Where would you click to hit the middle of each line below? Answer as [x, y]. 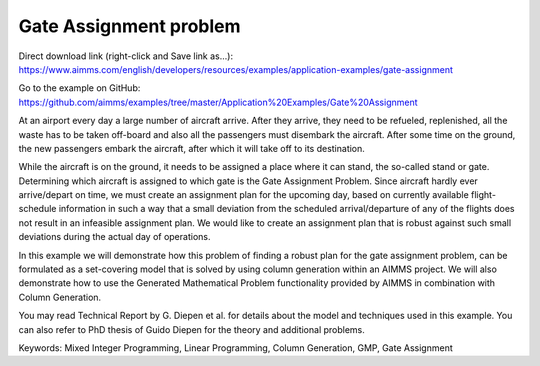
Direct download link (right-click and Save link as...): [126, 56]
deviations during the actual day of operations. [114, 237]
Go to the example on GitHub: [79, 88]
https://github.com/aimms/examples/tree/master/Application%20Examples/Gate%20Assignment [218, 102]
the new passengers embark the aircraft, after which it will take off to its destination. [191, 148]
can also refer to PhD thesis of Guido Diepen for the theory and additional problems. [191, 329]
